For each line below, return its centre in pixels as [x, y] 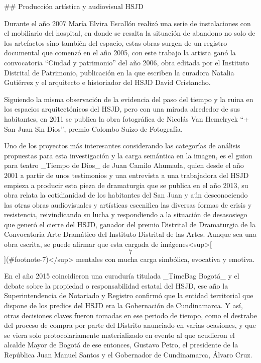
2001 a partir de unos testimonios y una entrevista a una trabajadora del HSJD [126, 175]
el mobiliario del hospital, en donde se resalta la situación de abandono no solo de [130, 33]
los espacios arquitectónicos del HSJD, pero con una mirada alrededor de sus [122, 109]
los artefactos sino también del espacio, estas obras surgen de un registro [116, 42]
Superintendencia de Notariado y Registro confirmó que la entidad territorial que [129, 295]
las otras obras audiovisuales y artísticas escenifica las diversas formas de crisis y [128, 204]
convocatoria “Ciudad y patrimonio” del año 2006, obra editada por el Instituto [127, 62]
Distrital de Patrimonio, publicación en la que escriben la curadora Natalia [119, 72]
